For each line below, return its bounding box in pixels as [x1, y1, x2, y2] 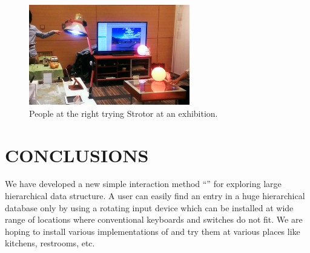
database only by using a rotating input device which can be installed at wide [5, 201, 294, 214]
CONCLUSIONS [5, 142, 149, 167]
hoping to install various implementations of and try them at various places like [5, 225, 300, 237]
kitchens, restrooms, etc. [5, 237, 95, 249]
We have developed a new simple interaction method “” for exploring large [5, 177, 282, 190]
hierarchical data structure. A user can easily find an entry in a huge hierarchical [5, 189, 305, 202]
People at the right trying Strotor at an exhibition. [29, 107, 218, 119]
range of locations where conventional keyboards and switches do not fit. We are [5, 213, 303, 226]
